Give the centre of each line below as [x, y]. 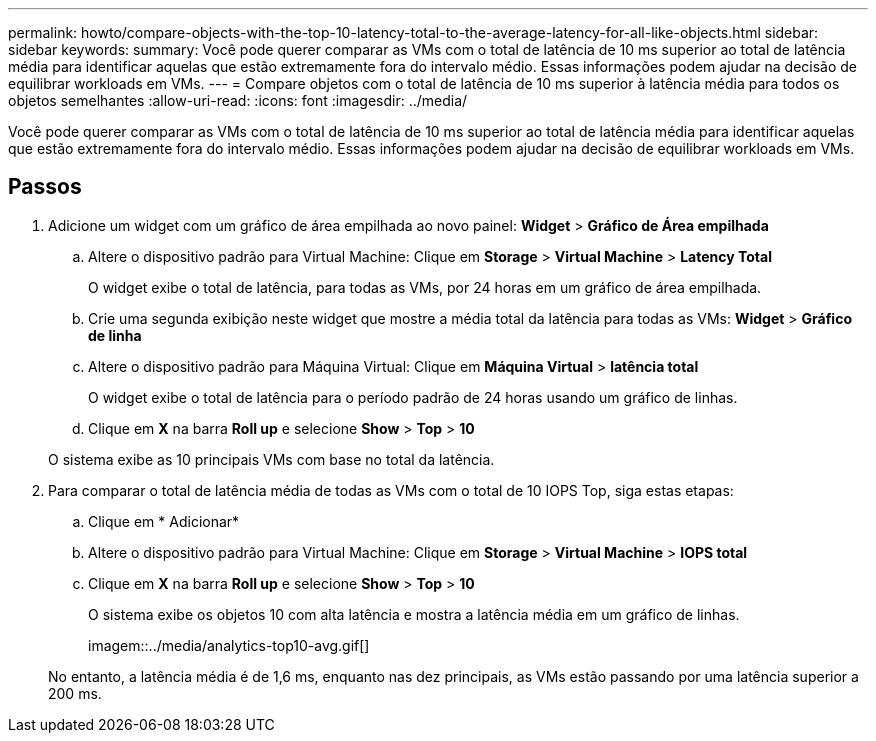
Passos [45, 187]
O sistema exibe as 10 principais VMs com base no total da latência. [271, 459]
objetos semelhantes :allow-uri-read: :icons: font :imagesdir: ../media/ [238, 100]
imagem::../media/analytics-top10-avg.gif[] [229, 645]
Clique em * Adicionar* [164, 521]
